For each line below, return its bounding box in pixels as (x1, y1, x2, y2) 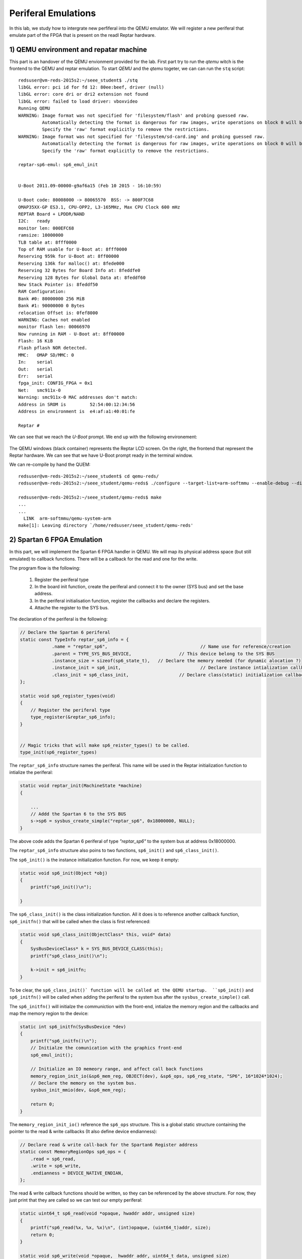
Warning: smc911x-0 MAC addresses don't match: (18, 394, 138, 400)
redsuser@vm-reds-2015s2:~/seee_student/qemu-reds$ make (18, 494, 162, 500)
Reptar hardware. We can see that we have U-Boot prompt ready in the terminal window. (9, 452, 193, 458)
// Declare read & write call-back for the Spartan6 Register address (20, 1142, 198, 1148)
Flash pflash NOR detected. (18, 345, 88, 351)
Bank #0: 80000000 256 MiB (18, 296, 85, 302)
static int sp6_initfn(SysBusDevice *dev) (20, 1024, 126, 1029)
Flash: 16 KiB (18, 338, 53, 344)
